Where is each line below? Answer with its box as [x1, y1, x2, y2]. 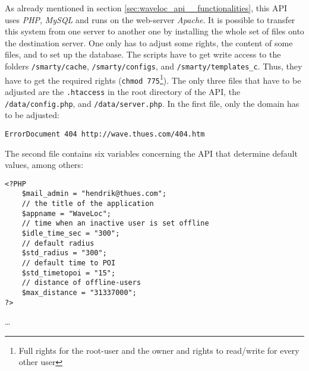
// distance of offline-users [21, 278, 141, 287]
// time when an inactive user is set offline [21, 219, 209, 228]
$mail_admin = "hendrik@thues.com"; [21, 189, 167, 198]
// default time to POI [21, 258, 116, 267]
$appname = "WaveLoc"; [21, 209, 111, 218]
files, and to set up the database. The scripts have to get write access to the [5, 48, 281, 61]
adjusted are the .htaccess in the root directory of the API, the [5, 85, 241, 97]
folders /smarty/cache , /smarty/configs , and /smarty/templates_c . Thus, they [5, 59, 302, 72]
